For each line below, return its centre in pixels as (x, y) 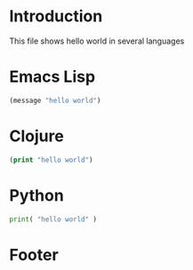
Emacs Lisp (52, 77)
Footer (34, 254)
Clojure (36, 136)
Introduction (56, 16)
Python (36, 195)
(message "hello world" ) (55, 100)
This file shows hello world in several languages (97, 41)
